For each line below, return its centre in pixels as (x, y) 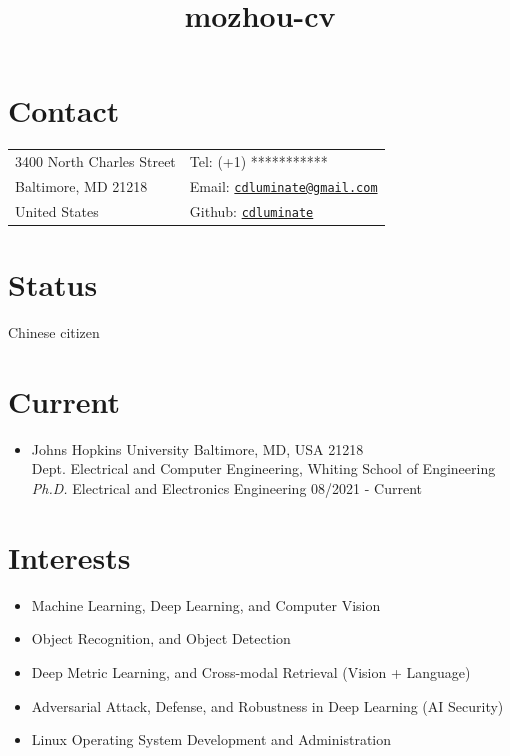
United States (57, 210)
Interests (69, 556)
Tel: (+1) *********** (258, 161)
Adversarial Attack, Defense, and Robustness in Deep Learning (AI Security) (267, 705)
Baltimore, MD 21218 (81, 185)
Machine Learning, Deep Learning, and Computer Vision (206, 604)
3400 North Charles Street (95, 161)
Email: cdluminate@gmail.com (283, 185)
